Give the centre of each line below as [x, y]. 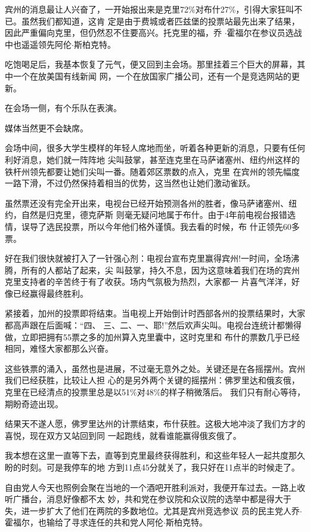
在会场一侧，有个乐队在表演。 [63, 108]
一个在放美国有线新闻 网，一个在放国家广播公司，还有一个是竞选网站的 [152, 76]
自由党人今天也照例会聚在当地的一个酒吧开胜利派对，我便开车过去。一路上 [151, 487]
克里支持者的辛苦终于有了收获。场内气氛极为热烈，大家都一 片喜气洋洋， [148, 282]
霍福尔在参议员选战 [264, 33]
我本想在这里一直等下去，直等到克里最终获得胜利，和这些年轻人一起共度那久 [155, 455]
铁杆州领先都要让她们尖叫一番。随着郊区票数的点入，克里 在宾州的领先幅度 [152, 171]
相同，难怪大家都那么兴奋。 [59, 348]
